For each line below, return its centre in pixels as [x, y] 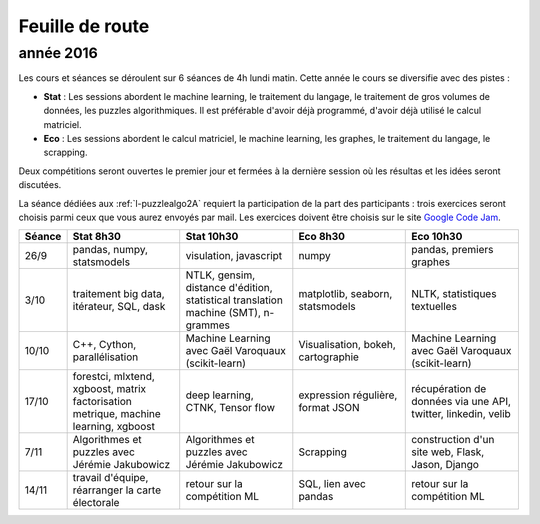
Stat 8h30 [97, 237]
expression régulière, [348, 395]
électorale [96, 503]
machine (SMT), [223, 313]
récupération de [449, 389]
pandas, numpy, [110, 250]
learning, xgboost [113, 427]
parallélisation [105, 357]
